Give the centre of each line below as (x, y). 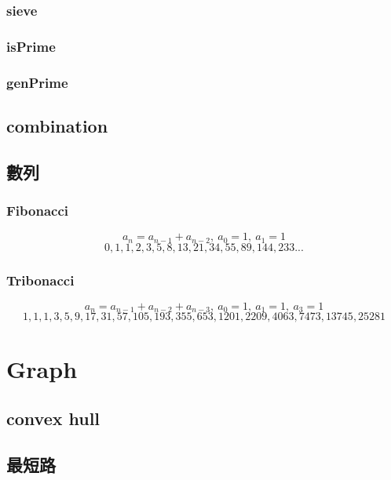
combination (57, 125)
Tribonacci (40, 280)
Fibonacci (37, 211)
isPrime (31, 46)
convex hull (53, 418)
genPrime (37, 82)
